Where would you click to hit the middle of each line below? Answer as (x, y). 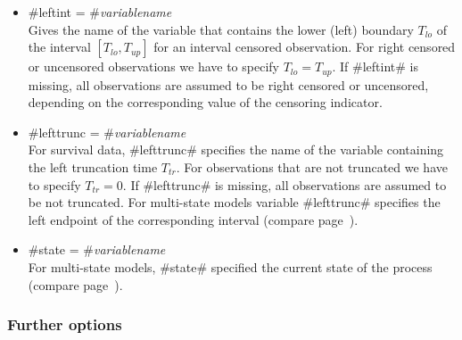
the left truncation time (93, 167)
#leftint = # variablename (100, 12)
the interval (59, 47)
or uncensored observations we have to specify (153, 66)
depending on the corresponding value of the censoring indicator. (205, 102)
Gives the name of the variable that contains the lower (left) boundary (221, 29)
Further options (65, 324)
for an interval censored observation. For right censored (305, 47)
